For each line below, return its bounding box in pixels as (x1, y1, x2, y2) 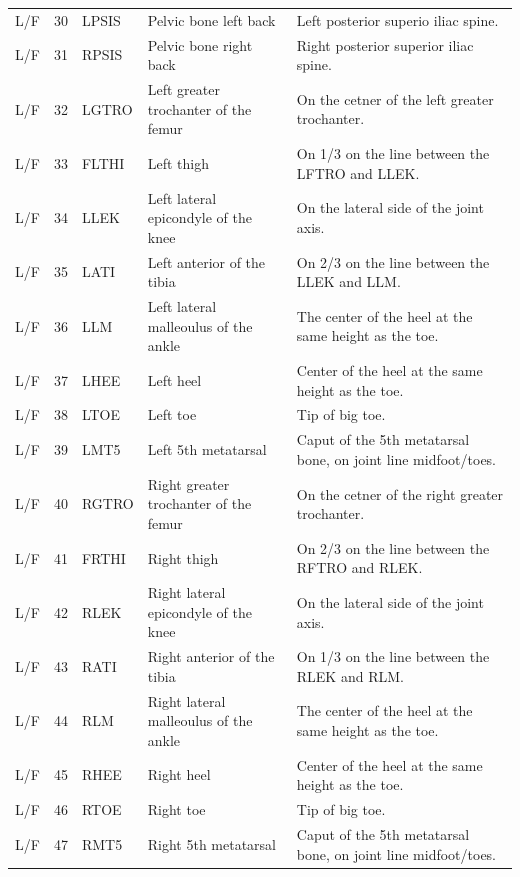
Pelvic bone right (147, 34, 253, 55)
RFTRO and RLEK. (296, 557, 423, 578)
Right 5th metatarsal (147, 833, 276, 854)
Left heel (147, 369, 202, 390)
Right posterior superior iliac (296, 34, 474, 55)
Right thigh (147, 547, 219, 568)
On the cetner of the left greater (296, 88, 494, 109)
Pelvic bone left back (147, 9, 276, 30)
